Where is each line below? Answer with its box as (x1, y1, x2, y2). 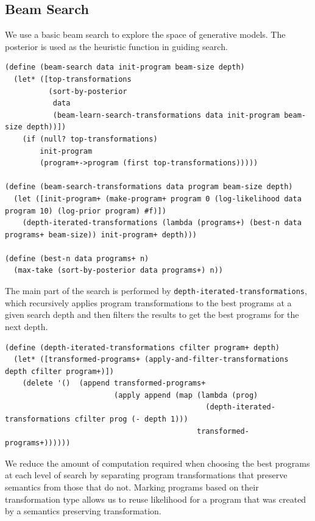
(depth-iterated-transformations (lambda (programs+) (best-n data (22, 218, 302, 228)
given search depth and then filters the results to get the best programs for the (5, 308, 299, 321)
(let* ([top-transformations (13, 74, 132, 84)
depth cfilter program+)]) (5, 367, 114, 376)
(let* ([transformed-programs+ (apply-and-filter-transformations (13, 355, 289, 364)
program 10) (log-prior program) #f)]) (5, 206, 166, 215)
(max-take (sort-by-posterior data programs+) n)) (13, 266, 223, 275)
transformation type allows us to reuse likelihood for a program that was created (5, 492, 306, 505)
